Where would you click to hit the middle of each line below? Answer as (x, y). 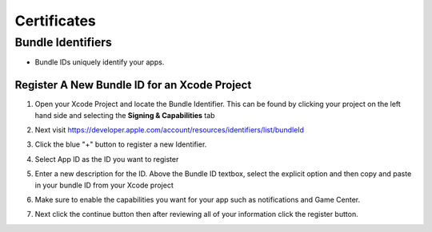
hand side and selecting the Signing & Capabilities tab (125, 115)
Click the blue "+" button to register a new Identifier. (121, 144)
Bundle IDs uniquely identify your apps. (100, 62)
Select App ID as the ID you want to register (107, 159)
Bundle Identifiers (63, 42)
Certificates (55, 21)
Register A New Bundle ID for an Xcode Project (133, 85)
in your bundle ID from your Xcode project (104, 185)
